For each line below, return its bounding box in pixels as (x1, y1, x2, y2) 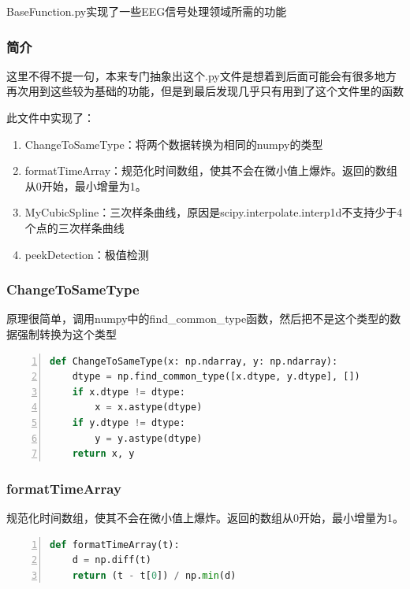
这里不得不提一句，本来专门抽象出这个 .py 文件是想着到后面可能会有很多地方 (6, 67, 397, 83)
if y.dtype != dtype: (72, 417, 185, 428)
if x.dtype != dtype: (72, 386, 185, 398)
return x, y (72, 448, 135, 460)
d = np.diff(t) (72, 554, 151, 566)
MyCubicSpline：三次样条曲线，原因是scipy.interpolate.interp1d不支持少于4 (24, 204, 403, 220)
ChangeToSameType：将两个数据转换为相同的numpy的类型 (24, 135, 323, 152)
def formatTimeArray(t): (50, 539, 180, 550)
